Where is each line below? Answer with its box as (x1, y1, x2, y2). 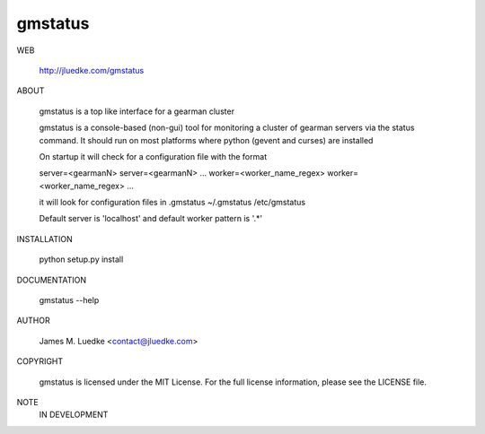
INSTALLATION (16, 233, 74, 244)
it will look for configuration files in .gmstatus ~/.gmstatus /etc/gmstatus (39, 197, 305, 208)
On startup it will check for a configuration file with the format (39, 151, 268, 161)
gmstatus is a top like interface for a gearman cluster (39, 106, 235, 117)
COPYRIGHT (16, 356, 64, 367)
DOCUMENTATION (16, 274, 87, 285)
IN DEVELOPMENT (39, 409, 109, 421)
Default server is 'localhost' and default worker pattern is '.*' (39, 213, 263, 224)
